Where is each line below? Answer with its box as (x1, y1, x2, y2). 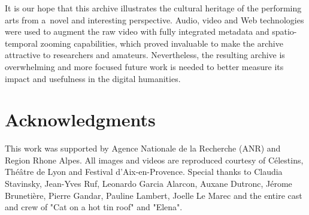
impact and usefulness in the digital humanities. (5, 72, 181, 84)
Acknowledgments (5, 107, 156, 132)
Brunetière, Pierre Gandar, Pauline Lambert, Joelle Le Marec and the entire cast (5, 189, 302, 201)
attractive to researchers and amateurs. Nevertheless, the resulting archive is (5, 49, 285, 61)
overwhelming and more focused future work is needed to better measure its (5, 60, 284, 72)
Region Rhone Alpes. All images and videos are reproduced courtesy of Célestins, (5, 153, 304, 166)
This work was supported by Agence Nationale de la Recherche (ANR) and (5, 142, 281, 155)
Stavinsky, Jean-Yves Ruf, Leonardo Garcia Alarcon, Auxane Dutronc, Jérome (5, 177, 292, 190)
